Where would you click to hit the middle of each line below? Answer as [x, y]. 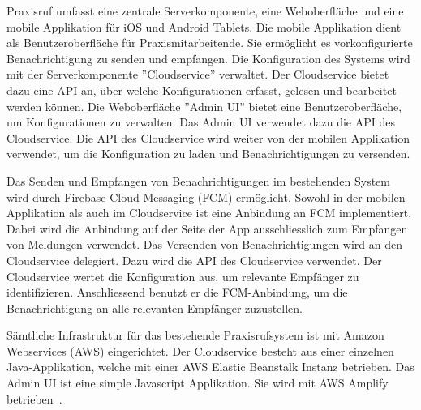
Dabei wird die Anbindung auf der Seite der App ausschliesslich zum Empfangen [207, 228]
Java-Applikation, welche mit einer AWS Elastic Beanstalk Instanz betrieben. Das [210, 367]
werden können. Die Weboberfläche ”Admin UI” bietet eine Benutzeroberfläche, [204, 106]
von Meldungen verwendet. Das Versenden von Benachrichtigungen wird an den [204, 244]
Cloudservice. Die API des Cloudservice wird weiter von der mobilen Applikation [208, 137]
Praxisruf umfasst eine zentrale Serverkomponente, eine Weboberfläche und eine [205, 11]
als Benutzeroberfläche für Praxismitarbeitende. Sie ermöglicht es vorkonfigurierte [210, 43]
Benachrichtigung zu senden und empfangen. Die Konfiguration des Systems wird [208, 58]
